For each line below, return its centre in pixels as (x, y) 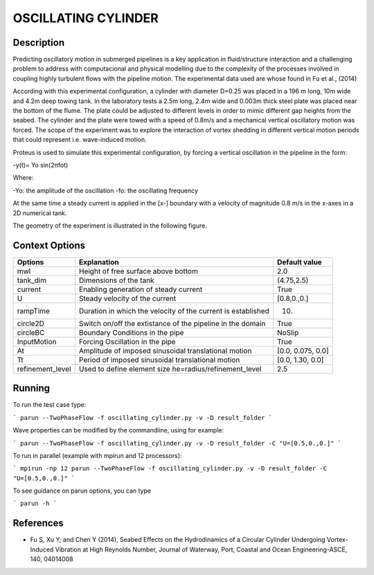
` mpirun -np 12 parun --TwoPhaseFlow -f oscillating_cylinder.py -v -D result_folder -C (170, 468)
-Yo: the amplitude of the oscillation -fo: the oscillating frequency (106, 190)
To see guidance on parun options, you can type (82, 491)
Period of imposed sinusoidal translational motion (159, 360)
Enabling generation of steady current (141, 289)
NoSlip (288, 332)
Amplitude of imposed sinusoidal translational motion (165, 351)
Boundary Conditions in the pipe (131, 332)
